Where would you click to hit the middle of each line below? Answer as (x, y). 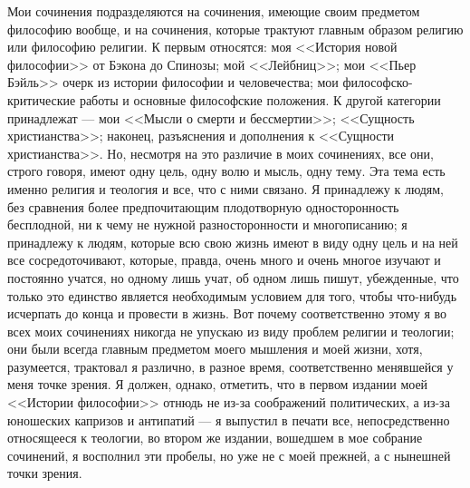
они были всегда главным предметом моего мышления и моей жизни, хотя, (215, 349)
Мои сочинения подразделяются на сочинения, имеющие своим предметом (214, 11)
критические (42, 99)
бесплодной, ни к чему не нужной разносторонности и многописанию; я (207, 224)
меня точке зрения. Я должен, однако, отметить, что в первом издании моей (218, 384)
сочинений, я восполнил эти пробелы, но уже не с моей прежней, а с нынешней (229, 455)
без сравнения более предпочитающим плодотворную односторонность (203, 206)
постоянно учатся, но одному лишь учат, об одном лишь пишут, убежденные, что (233, 277)
